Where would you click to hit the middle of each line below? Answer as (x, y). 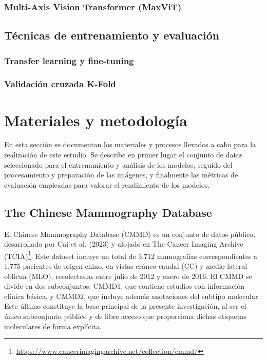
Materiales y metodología (96, 120)
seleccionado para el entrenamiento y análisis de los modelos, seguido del (118, 164)
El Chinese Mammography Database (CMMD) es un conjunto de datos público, (130, 234)
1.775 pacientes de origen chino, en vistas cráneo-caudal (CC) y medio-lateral (126, 266)
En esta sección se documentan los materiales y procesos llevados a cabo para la (130, 144)
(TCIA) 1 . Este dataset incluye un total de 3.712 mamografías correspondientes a (131, 255)
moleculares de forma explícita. (53, 326)
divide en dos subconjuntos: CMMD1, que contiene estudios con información (125, 286)
